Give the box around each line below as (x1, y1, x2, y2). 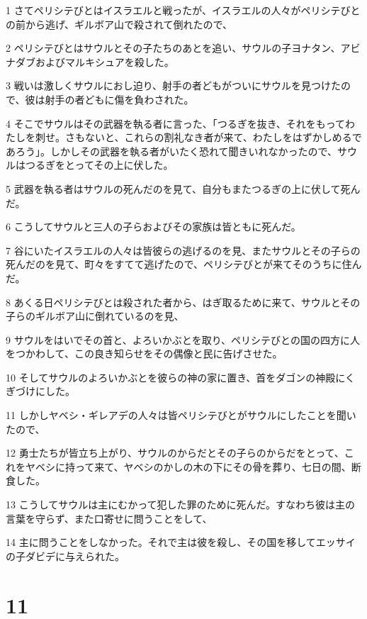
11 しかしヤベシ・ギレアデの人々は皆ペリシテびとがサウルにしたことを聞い (6, 408, 356, 423)
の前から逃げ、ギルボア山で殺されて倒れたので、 (6, 16, 233, 31)
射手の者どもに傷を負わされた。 (45, 91, 194, 106)
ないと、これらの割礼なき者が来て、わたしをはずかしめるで (84, 130, 362, 145)
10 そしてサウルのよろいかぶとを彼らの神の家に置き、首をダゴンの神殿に (6, 369, 345, 384)
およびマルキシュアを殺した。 (35, 54, 174, 69)
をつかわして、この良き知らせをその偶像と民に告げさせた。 (6, 346, 283, 361)
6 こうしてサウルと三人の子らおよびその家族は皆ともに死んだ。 (6, 219, 301, 234)
